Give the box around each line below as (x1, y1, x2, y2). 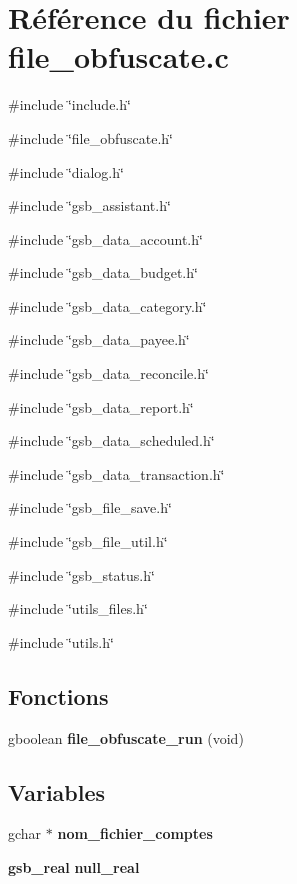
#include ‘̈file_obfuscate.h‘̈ (8, 127, 173, 148)
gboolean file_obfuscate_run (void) (8, 727, 244, 748)
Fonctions (8, 680, 109, 711)
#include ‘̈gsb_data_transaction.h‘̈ (8, 463, 225, 484)
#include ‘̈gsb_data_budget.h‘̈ (8, 262, 198, 283)
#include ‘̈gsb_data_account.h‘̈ (8, 228, 203, 249)
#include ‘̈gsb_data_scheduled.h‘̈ (8, 430, 215, 451)
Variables (8, 776, 106, 807)
